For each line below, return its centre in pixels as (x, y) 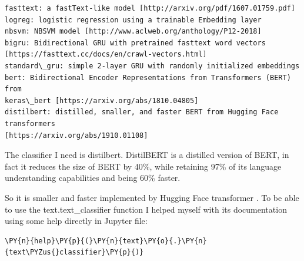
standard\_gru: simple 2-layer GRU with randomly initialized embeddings (152, 66)
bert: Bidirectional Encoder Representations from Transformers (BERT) (148, 77)
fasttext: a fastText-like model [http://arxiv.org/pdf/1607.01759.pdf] (150, 8)
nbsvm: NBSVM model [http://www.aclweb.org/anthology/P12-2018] (133, 32)
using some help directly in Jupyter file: (76, 221)
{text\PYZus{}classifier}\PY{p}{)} (74, 252)
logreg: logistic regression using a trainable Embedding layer (133, 20)
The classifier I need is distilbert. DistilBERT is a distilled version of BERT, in (147, 155)
